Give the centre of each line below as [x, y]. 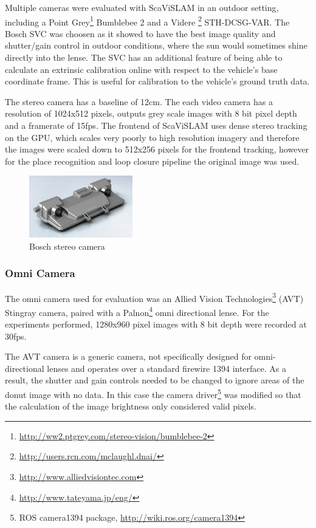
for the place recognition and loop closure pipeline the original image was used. [152, 161]
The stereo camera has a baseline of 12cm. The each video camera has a [139, 101]
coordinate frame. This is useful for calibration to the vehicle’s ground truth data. [157, 81]
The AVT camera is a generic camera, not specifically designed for [128, 356]
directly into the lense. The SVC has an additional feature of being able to [144, 57]
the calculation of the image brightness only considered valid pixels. [131, 406]
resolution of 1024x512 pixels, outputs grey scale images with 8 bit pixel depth [151, 113]
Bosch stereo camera [67, 246]
